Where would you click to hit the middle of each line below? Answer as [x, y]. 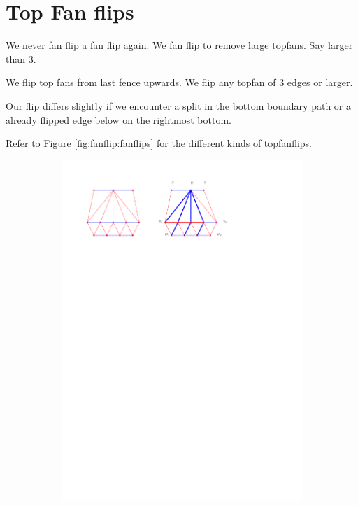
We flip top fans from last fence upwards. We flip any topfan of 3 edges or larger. [179, 82]
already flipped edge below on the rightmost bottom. [119, 119]
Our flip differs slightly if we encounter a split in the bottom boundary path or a [178, 105]
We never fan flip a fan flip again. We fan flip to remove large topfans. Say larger [179, 45]
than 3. [21, 58]
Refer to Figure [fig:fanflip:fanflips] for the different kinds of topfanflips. [159, 143]
